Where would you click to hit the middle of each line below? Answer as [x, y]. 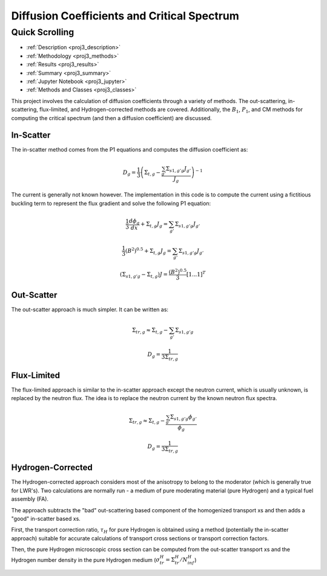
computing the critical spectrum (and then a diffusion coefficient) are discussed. [111, 118]
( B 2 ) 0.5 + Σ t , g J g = [148, 251]
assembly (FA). [30, 499]
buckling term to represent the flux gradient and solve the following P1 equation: [111, 203]
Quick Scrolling [43, 32]
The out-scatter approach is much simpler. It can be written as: [90, 309]
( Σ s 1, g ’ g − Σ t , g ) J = [144, 275]
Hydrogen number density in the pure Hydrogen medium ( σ [86, 560]
